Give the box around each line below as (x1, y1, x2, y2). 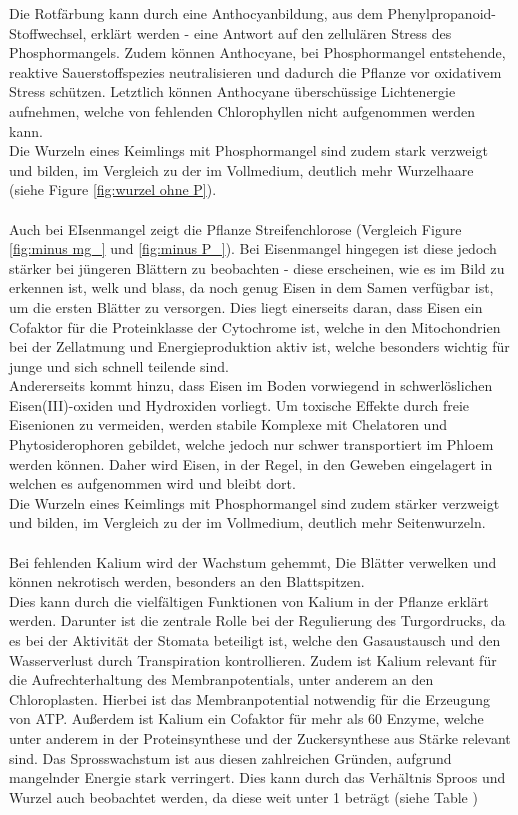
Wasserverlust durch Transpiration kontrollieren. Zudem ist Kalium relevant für (9, 649, 497, 670)
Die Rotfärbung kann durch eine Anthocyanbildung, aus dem (9, 3, 383, 23)
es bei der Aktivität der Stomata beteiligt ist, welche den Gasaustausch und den (9, 630, 501, 650)
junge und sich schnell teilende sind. (9, 355, 229, 376)
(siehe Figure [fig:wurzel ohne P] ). (9, 179, 217, 200)
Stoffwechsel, (9, 22, 87, 43)
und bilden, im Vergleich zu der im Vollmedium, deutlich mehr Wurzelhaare (9, 159, 474, 180)
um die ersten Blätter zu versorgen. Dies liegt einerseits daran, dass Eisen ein (9, 296, 483, 317)
